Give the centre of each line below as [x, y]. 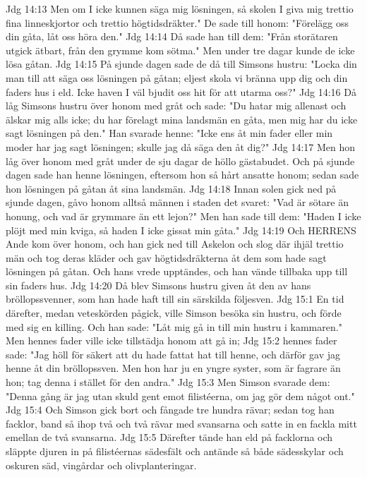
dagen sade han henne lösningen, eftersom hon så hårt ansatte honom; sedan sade [182, 175]
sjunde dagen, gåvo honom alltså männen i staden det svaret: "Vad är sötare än [178, 202]
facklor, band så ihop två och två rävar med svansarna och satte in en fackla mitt [181, 423]
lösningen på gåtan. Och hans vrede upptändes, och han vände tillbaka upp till [177, 271]
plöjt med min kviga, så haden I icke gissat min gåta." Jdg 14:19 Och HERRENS [181, 230]
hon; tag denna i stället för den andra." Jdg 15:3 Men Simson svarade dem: [168, 382]
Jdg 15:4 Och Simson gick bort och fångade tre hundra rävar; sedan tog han [170, 410]
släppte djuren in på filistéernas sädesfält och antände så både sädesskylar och [175, 451]
